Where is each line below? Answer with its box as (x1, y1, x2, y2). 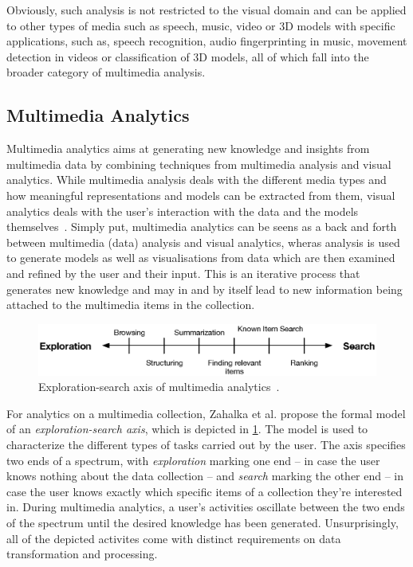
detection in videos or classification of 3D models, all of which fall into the (6, 48, 369, 65)
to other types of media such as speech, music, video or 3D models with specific (6, 17, 395, 33)
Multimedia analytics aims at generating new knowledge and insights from (6, 140, 370, 157)
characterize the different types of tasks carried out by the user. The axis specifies (6, 436, 406, 453)
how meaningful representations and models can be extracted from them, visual (6, 186, 395, 203)
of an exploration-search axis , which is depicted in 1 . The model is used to (6, 420, 368, 437)
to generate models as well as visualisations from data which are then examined (6, 249, 395, 266)
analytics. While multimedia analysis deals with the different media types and (6, 171, 387, 188)
